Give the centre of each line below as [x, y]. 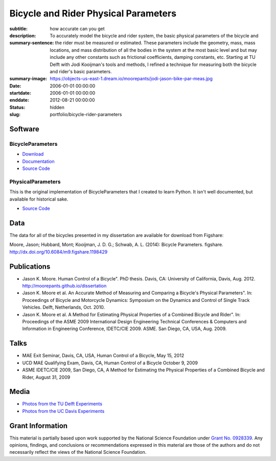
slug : [15, 115]
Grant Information [39, 425]
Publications [30, 266]
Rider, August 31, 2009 [46, 377]
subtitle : [19, 29]
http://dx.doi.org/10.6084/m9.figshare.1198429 [59, 252]
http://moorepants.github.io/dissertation [64, 286]
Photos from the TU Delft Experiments [62, 404]
